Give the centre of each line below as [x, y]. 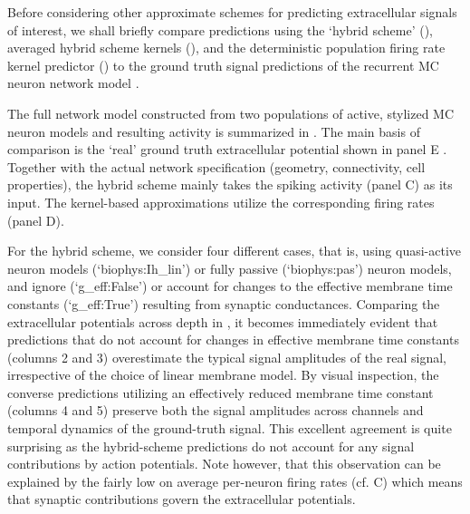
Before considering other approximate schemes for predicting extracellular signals [232, 12]
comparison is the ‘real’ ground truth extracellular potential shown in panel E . [227, 149]
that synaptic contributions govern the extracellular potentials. [182, 499]
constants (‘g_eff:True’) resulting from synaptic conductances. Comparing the [224, 303]
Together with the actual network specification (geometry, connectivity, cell [216, 166]
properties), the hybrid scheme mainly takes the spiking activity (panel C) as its [230, 184]
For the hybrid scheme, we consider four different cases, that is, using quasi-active [235, 251]
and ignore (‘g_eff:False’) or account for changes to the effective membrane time [230, 286]
